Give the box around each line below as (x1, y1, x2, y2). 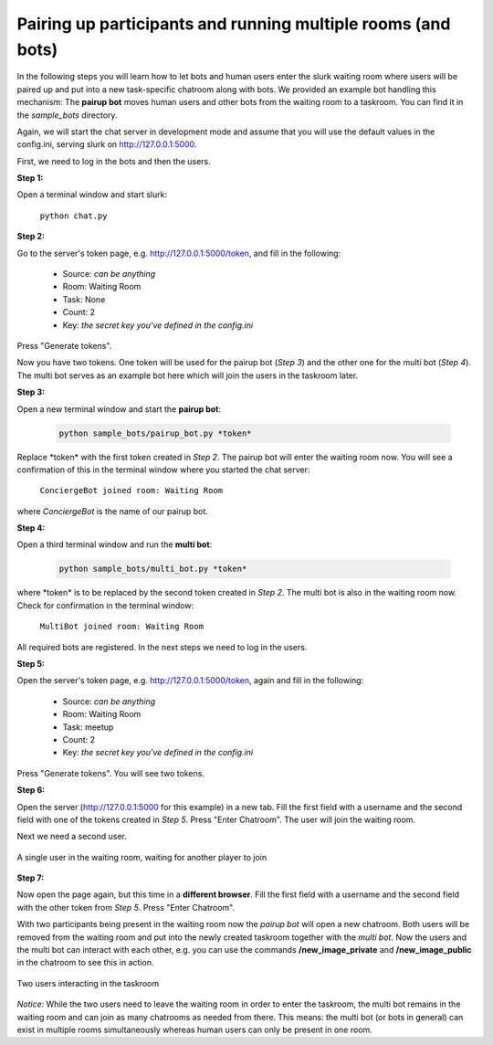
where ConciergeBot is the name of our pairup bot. (16, 505, 209, 516)
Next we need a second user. (16, 831, 128, 842)
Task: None (62, 293, 106, 305)
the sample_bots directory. (16, 110, 118, 121)
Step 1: (16, 173, 44, 184)
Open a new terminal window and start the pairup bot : (16, 403, 221, 415)
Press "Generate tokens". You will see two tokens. (16, 767, 205, 778)
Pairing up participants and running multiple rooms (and (16, 14, 451, 34)
